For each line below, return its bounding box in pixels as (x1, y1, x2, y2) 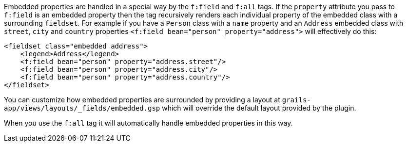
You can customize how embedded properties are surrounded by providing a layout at (4, 96, 280, 104)
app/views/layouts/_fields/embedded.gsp (4, 104, 160, 112)
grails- (282, 96, 311, 104)
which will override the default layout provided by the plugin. (162, 104, 356, 112)
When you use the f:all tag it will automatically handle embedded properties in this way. (4, 119, 293, 127)
